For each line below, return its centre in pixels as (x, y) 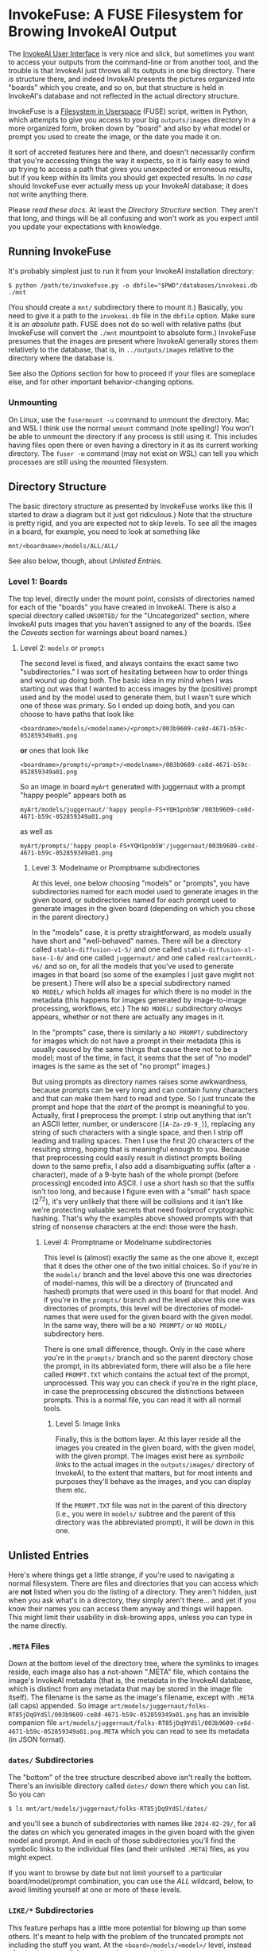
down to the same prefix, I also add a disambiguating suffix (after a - (144, 1166)
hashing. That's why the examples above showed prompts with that (142, 1218)
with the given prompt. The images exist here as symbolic (150, 1456)
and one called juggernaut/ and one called (135, 958)
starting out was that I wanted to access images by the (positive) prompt (138, 689)
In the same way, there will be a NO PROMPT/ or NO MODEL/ (135, 1325)
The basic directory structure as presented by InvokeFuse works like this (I (130, 506)
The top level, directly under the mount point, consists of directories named (132, 599)
